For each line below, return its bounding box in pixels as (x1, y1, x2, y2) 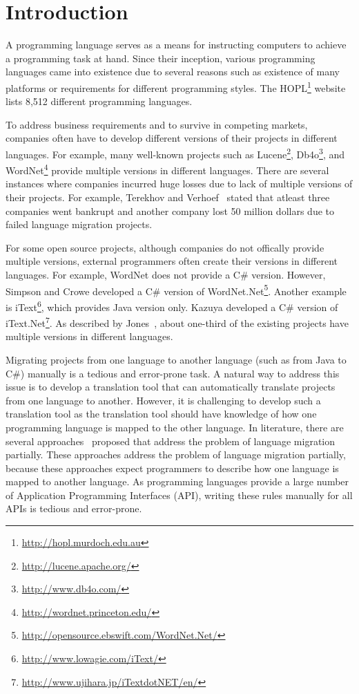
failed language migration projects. (6, 217, 153, 232)
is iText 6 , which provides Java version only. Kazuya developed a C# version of (6, 297, 338, 314)
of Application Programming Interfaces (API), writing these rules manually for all (6, 487, 353, 502)
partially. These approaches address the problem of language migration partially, (6, 447, 346, 462)
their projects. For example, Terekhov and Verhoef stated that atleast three (6, 190, 330, 205)
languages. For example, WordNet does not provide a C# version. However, (6, 268, 326, 281)
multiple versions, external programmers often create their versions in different (6, 254, 338, 268)
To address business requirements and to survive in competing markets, (6, 117, 308, 131)
